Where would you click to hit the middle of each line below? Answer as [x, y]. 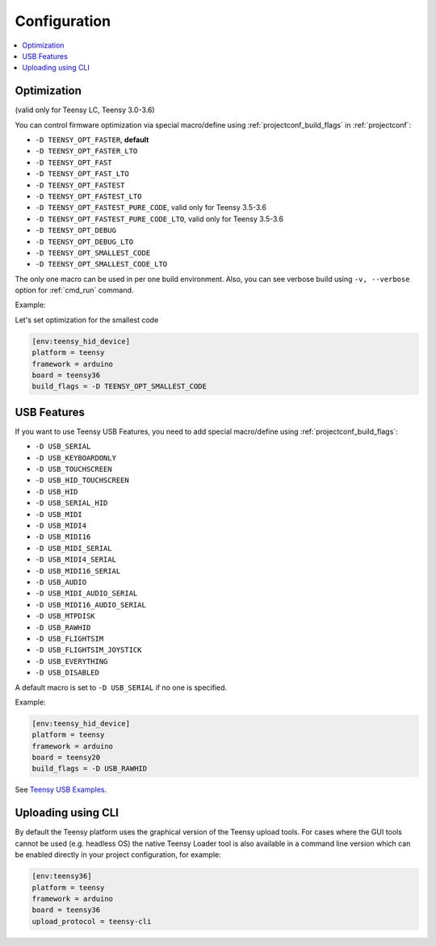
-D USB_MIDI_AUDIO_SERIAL [86, 593]
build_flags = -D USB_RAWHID [90, 769]
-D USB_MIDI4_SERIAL [76, 560]
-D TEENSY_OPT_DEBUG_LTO [84, 242]
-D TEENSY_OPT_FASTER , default [92, 140]
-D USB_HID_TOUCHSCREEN [82, 480]
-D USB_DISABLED [67, 673]
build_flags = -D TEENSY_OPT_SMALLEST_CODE [119, 387]
